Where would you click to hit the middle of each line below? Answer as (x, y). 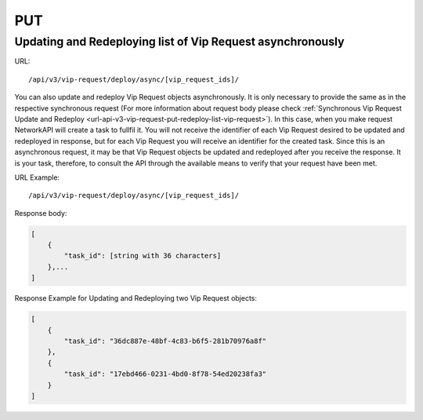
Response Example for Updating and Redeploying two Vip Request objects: (136, 298)
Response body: (41, 213)
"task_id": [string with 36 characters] (143, 256)
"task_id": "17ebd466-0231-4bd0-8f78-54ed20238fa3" (165, 374)
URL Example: (37, 177)
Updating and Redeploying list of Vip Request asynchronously (179, 42)
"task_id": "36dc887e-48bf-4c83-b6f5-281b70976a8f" (165, 341)
